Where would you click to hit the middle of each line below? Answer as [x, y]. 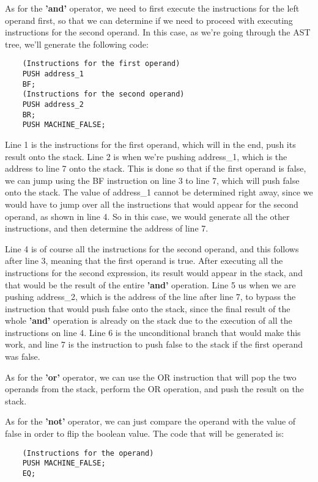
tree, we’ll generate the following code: [77, 44]
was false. [23, 356]
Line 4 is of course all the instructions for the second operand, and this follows [152, 248]
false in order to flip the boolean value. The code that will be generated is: [145, 433]
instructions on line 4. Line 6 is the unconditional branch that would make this [153, 332]
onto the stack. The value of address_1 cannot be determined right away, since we [159, 192]
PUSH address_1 [53, 74]
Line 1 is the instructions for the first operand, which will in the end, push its [150, 144]
